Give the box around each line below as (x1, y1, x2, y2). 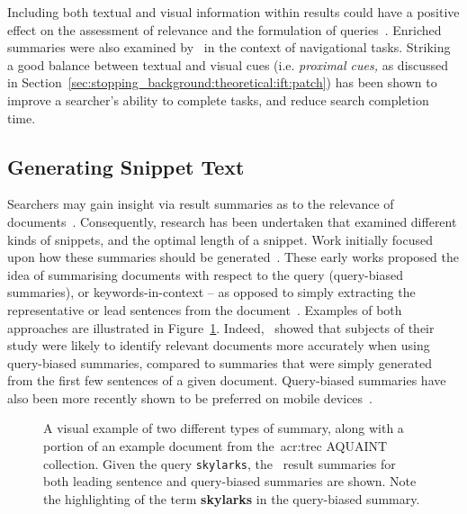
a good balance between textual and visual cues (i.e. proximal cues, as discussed (7, 55, 449, 74)
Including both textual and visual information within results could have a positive (7, 3, 460, 21)
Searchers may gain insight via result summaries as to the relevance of (7, 194, 394, 213)
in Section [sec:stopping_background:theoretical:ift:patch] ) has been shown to (7, 73, 437, 92)
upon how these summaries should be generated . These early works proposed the (7, 248, 459, 266)
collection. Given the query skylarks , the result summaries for (43, 454, 396, 473)
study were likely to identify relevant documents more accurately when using (7, 336, 430, 355)
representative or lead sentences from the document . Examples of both (7, 300, 402, 319)
